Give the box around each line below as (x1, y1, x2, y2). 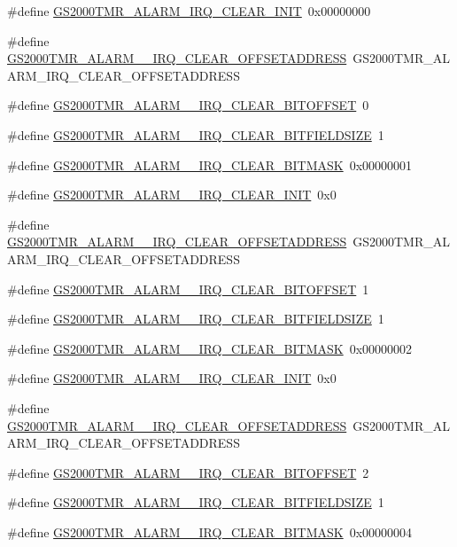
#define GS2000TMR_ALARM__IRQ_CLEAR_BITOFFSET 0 (7, 96, 369, 114)
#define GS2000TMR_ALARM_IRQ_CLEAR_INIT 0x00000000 (7, 2, 371, 20)
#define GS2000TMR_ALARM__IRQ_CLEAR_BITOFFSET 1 (7, 279, 369, 298)
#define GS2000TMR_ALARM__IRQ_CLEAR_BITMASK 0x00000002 (7, 339, 413, 357)
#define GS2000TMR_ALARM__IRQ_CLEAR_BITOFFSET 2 (7, 463, 369, 481)
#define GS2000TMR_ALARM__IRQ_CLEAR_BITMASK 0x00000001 (7, 155, 413, 174)
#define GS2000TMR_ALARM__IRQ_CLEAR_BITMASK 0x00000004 (7, 522, 413, 541)
